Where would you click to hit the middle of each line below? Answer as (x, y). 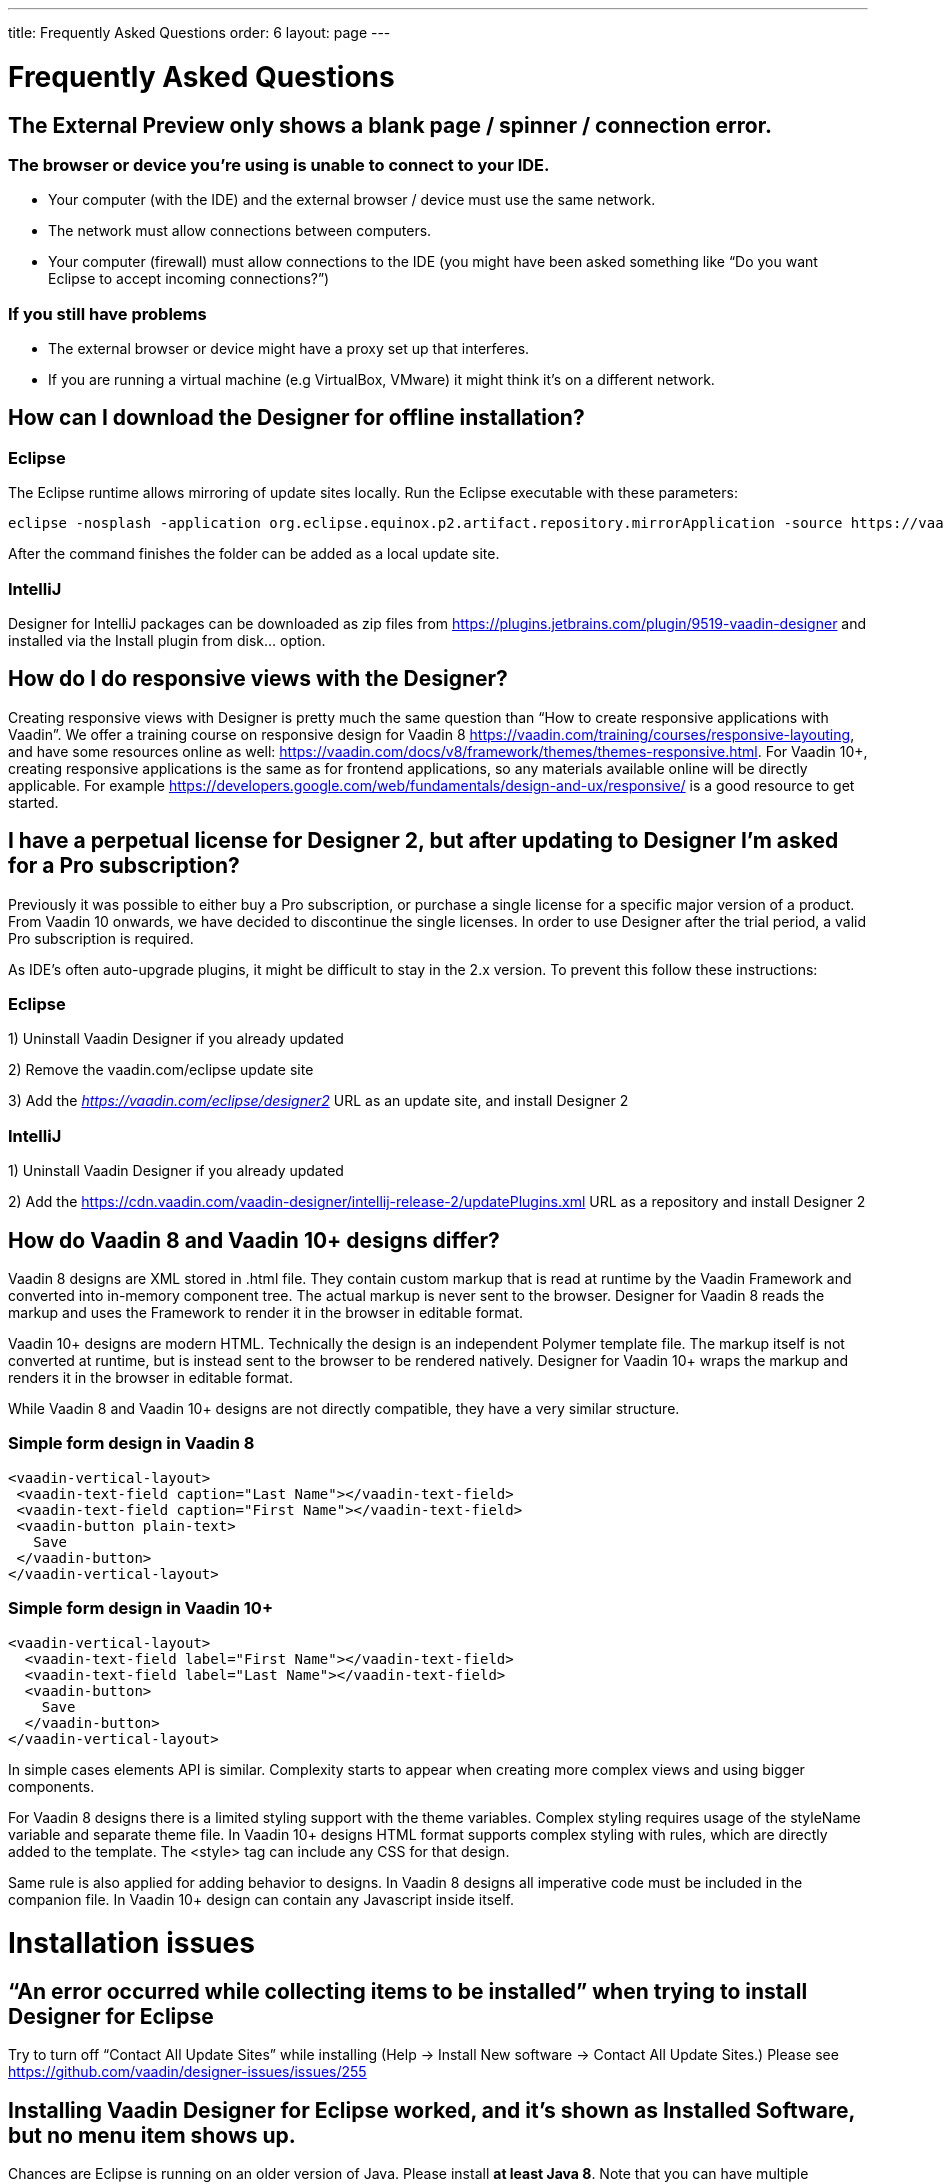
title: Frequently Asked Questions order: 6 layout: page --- (199, 32)
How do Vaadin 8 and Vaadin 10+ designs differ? (254, 1240)
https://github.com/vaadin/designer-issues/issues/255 (187, 2072)
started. (33, 802)
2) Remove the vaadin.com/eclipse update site (161, 1070)
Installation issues (131, 1943)
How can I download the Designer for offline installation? (296, 418)
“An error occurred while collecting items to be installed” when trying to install (408, 1992)
